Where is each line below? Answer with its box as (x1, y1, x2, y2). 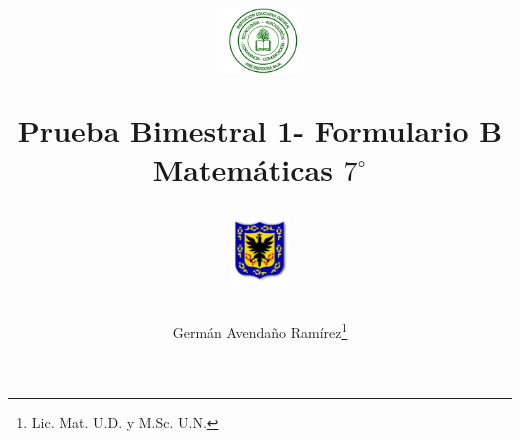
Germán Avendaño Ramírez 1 (172, 319, 348, 342)
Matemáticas (152, 148, 333, 189)
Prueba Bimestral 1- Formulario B (17, 109, 503, 150)
